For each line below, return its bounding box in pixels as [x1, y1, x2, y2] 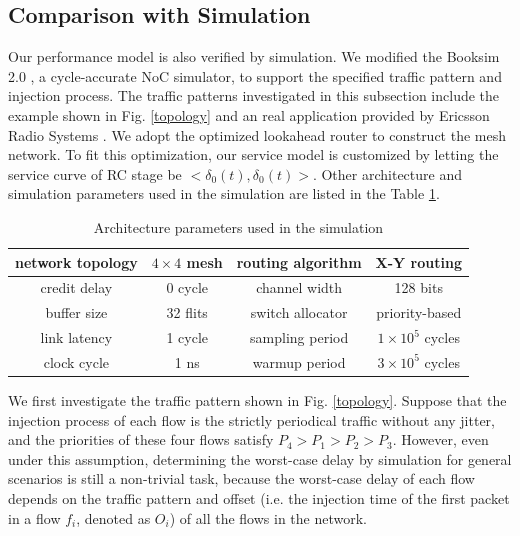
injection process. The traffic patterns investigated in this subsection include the [8, 85, 500, 106]
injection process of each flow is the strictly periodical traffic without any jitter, [8, 409, 496, 430]
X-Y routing [375, 251, 462, 272]
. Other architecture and [312, 163, 462, 184]
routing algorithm [236, 251, 362, 272]
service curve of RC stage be [8, 163, 182, 184]
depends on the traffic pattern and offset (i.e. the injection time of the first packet [8, 487, 510, 508]
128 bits [394, 277, 443, 298]
